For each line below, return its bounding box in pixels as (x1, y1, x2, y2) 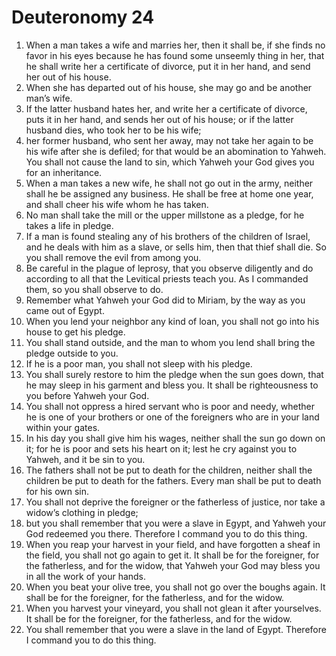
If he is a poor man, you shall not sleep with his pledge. (25, 357, 253, 370)
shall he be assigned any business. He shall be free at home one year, (25, 187, 314, 200)
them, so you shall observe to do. (25, 283, 164, 295)
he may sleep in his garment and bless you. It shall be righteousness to (25, 379, 319, 391)
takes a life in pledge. (25, 219, 114, 231)
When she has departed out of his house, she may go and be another (25, 81, 313, 93)
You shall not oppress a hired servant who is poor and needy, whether (25, 400, 316, 412)
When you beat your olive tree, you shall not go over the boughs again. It (25, 581, 326, 593)
